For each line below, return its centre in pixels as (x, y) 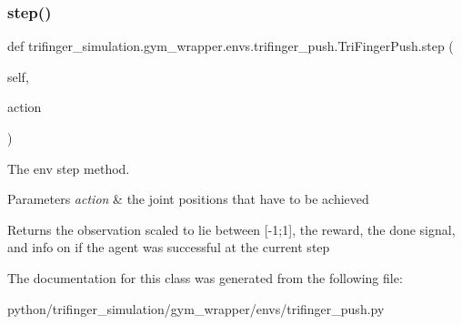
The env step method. (69, 168)
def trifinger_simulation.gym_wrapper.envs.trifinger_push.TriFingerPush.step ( (231, 46)
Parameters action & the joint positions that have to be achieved (188, 199)
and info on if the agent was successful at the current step (169, 247)
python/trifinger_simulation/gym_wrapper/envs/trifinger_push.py (196, 308)
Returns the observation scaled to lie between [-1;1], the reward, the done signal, (231, 229)
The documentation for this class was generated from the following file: (205, 277)
